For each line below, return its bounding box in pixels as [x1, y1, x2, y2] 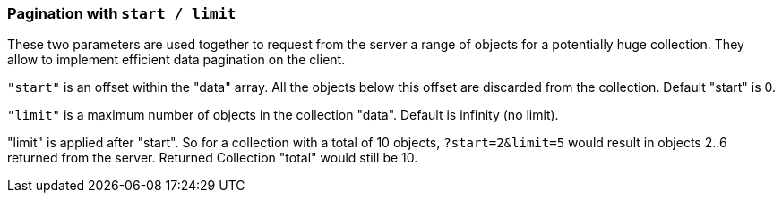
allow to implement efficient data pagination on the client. [7, 52, 346, 68]
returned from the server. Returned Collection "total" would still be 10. [7, 150, 418, 166]
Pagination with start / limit [7, 4, 236, 22]
